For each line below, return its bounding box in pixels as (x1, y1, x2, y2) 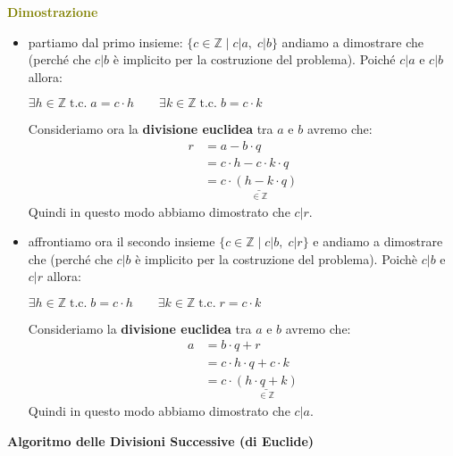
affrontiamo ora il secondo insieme (28, 232, 215, 251)
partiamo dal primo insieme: (28, 32, 183, 51)
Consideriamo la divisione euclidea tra (28, 319, 252, 337)
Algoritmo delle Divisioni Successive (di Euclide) (7, 431, 315, 450)
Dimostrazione (7, 3, 98, 21)
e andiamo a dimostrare (313, 232, 443, 251)
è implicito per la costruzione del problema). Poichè (135, 249, 418, 268)
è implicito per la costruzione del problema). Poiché (113, 50, 396, 69)
